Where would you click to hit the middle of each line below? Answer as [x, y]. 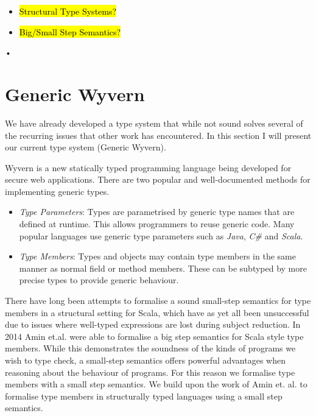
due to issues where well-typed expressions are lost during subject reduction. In [153, 324]
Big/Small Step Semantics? [70, 31]
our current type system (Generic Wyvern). [86, 147]
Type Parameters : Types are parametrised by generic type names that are [157, 212]
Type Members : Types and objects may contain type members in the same [157, 256]
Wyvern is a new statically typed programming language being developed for [148, 167]
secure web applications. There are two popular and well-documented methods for [158, 179]
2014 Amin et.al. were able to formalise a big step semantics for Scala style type [154, 336]
